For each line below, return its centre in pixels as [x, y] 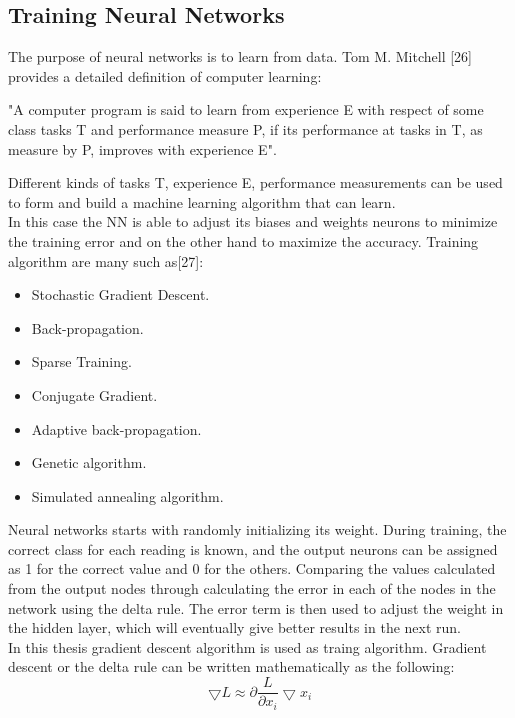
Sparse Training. [81, 361]
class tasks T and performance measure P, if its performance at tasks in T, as [245, 128]
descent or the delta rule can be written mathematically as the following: [231, 666]
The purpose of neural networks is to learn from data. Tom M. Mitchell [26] [240, 56]
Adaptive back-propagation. [116, 428]
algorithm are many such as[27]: [106, 260]
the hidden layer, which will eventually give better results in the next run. [234, 627]
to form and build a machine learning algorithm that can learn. [202, 201]
